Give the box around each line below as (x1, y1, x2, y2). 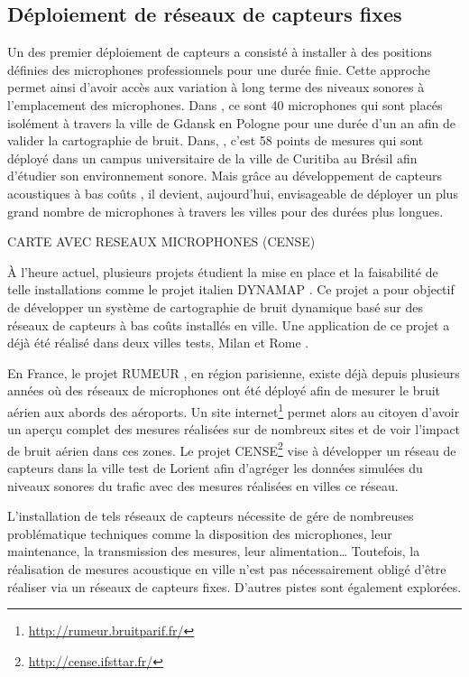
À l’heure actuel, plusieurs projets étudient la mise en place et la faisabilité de (7, 262, 438, 281)
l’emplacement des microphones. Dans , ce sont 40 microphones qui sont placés (7, 95, 443, 114)
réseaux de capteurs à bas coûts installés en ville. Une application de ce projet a (7, 315, 450, 334)
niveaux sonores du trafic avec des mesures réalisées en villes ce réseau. (7, 476, 399, 495)
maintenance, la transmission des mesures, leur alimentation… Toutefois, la (7, 542, 420, 561)
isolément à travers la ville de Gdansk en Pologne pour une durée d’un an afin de (7, 113, 455, 132)
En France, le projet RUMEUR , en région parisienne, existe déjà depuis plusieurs (7, 363, 460, 382)
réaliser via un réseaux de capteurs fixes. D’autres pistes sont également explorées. (7, 577, 462, 596)
